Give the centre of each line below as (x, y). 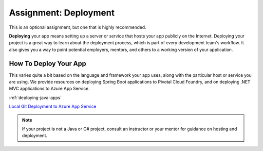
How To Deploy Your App (47, 63)
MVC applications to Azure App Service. (49, 89)
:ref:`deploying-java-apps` (35, 98)
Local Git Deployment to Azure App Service (53, 106)
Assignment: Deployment (62, 13)
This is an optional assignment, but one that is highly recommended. (77, 27)
